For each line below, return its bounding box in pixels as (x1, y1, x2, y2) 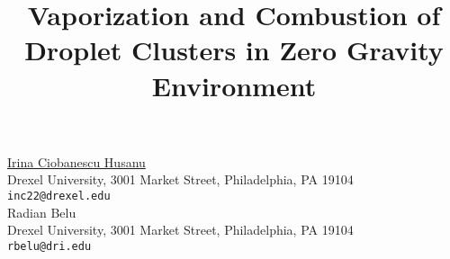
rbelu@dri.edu (7, 239, 92, 253)
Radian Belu (7, 202, 76, 221)
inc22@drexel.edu (7, 189, 111, 202)
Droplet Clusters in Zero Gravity (24, 31, 444, 68)
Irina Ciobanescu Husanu (7, 152, 146, 171)
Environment (151, 67, 317, 103)
